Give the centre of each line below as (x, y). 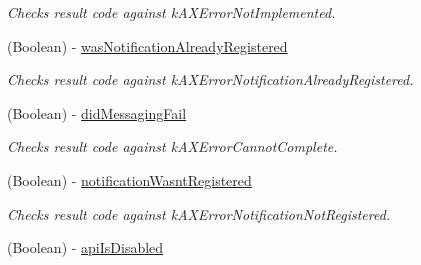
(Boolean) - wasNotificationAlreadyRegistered (147, 45)
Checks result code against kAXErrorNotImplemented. (171, 12)
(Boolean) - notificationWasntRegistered (129, 179)
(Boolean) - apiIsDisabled (85, 247)
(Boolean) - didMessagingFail (97, 112)
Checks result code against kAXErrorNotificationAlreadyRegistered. (210, 79)
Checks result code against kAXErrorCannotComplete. (172, 146)
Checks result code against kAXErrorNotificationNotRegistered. (199, 213)
